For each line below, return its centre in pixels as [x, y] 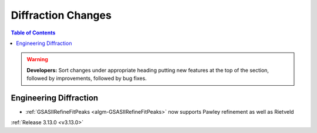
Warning [37, 60]
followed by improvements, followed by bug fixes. [87, 78]
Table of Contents [33, 33]
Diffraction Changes [61, 15]
